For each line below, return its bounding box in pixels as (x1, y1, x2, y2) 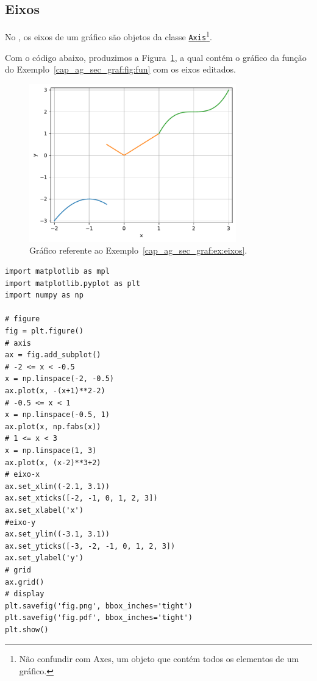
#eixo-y (5, 518, 36, 527)
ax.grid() (5, 577, 45, 587)
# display (5, 590, 45, 599)
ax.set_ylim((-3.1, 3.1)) (5, 530, 110, 539)
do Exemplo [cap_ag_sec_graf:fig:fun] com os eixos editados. (5, 63, 236, 76)
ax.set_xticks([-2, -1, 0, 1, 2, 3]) (5, 494, 158, 503)
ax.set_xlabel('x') (5, 505, 84, 515)
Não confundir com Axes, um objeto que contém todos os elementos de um (19, 652, 299, 665)
